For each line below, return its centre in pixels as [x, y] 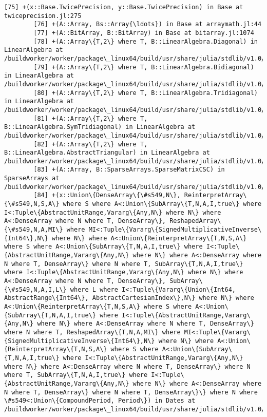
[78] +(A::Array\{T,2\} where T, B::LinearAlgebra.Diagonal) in [146, 41]
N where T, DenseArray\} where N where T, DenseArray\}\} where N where [131, 392]
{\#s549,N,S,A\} [32, 204]
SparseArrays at [32, 178]
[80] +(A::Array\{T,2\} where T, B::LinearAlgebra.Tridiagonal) [146, 93]
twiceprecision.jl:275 [43, 16]
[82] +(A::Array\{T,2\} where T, [91, 144]
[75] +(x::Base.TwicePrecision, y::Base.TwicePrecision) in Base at [124, 7]
